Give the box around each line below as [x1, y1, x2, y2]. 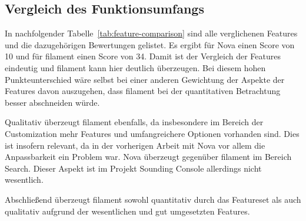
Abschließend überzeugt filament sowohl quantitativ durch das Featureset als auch [5, 193, 301, 205]
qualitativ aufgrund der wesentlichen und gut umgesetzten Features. [5, 205, 250, 217]
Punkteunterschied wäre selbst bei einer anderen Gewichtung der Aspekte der [5, 73, 285, 85]
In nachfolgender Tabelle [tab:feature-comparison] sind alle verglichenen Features [5, 27, 298, 39]
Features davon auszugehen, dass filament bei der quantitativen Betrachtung [5, 85, 281, 97]
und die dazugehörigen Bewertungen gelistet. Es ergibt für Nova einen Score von [5, 38, 295, 51]
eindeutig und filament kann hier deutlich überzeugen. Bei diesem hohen [5, 61, 266, 73]
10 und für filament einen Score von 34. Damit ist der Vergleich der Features [5, 50, 281, 62]
